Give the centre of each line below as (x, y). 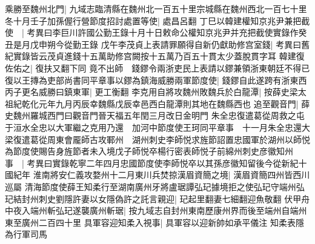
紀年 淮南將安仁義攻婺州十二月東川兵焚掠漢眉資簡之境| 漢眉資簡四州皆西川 (161, 175)
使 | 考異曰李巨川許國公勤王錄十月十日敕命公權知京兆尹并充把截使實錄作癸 (156, 32)
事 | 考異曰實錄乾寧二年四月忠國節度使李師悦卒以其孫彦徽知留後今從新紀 (152, 163)
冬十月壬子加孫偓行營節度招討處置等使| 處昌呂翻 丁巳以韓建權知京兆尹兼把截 (157, 20)
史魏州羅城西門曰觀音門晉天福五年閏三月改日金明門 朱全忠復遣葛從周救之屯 (155, 115)
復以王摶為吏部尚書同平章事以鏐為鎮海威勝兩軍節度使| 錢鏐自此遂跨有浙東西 (156, 80)
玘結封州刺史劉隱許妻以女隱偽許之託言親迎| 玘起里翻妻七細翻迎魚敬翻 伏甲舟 (157, 198)
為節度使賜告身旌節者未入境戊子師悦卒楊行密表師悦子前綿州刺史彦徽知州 (149, 151)
